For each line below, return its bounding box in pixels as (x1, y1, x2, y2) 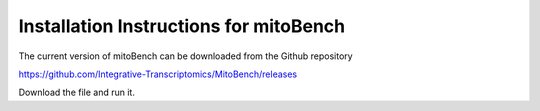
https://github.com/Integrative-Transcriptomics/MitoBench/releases (18, 68, 298, 80)
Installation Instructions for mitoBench (18, 15, 346, 37)
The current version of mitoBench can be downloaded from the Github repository (18, 50, 354, 62)
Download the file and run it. (18, 86, 135, 99)
